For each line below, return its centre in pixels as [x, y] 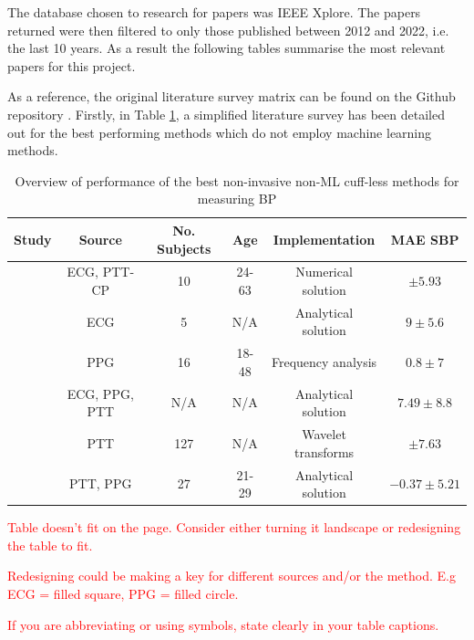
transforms [324, 451]
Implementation [324, 239]
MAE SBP [425, 239]
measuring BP [237, 199]
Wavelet [324, 434]
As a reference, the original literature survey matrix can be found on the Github [232, 96]
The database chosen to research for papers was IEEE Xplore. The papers [214, 12]
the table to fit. [50, 545]
